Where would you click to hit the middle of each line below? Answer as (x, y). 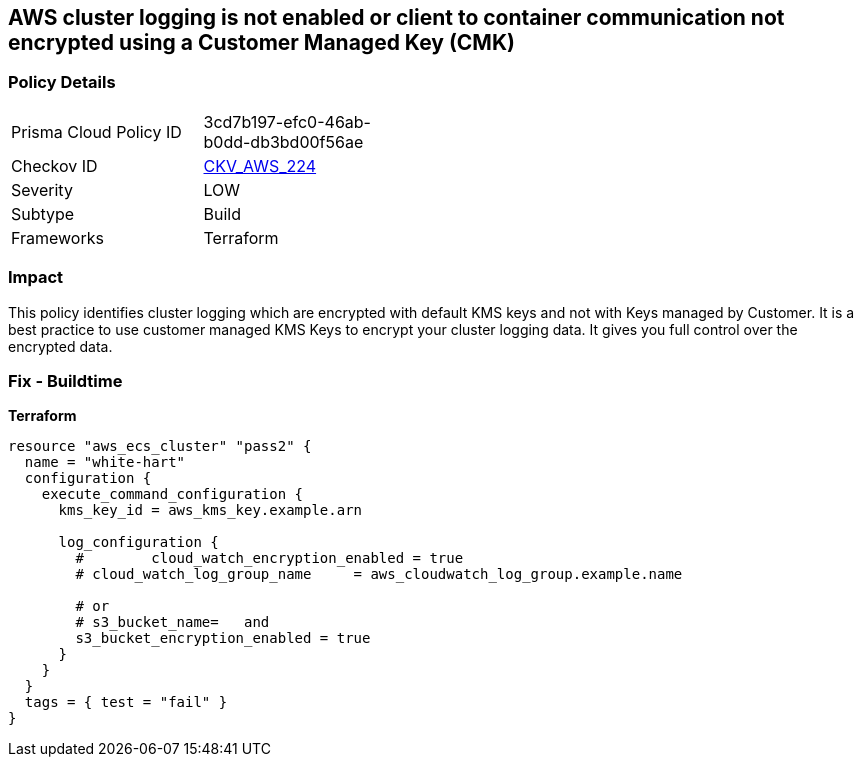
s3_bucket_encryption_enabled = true (223, 638)
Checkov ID (54, 165)
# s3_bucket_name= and (172, 622)
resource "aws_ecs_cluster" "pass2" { (160, 446)
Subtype (43, 213)
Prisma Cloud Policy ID (96, 131)
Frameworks (57, 237)
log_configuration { (138, 542)
